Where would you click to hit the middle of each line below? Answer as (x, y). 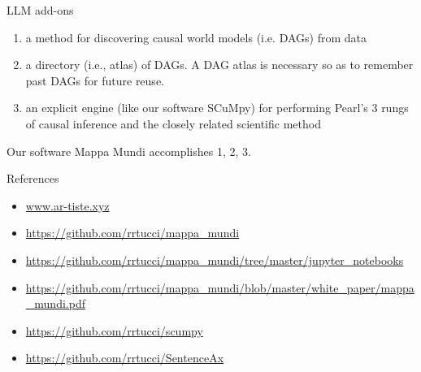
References (33, 178)
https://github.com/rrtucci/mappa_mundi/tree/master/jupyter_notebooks (215, 260)
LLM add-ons (40, 10)
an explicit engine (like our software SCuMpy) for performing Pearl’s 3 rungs (217, 108)
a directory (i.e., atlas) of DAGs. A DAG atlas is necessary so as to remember (219, 65)
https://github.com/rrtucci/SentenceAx (125, 358)
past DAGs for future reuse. (95, 80)
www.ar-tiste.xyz (67, 205)
